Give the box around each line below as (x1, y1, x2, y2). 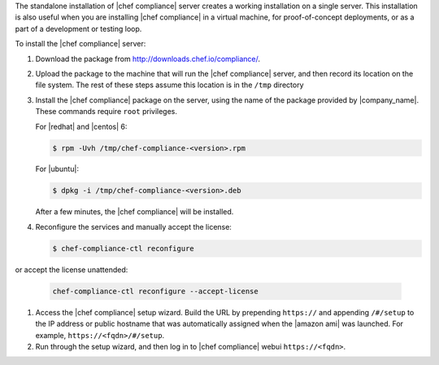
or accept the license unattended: (15, 265, 128, 275)
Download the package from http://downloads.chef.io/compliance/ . (35, 54, 260, 64)
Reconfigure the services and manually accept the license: (35, 222, 232, 231)
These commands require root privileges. (35, 107, 178, 117)
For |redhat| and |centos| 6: (35, 121, 128, 131)
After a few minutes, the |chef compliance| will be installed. (35, 207, 234, 217)
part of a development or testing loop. (15, 24, 142, 33)
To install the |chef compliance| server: (15, 39, 146, 49)
